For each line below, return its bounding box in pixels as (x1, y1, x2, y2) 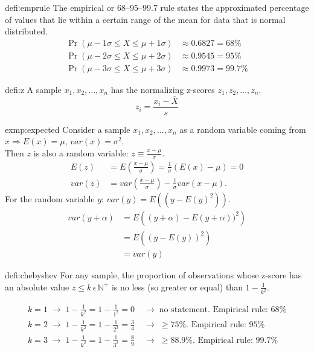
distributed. (5, 25, 48, 37)
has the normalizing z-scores (111, 83, 215, 95)
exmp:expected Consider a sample (5, 123, 130, 135)
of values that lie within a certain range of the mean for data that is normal (5, 13, 286, 25)
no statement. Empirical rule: (159, 305, 268, 314)
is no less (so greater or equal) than (111, 280, 243, 293)
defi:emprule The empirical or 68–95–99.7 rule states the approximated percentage (5, 1, 309, 13)
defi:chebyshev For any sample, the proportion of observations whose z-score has (5, 268, 302, 281)
